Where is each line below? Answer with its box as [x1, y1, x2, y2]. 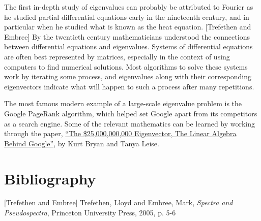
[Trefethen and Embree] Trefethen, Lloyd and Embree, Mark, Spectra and [4, 197, 233, 208]
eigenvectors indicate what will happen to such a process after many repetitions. [4, 81, 254, 91]
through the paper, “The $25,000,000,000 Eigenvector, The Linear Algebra [4, 128, 237, 139]
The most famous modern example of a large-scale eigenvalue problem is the [4, 98, 242, 109]
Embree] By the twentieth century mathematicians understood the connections [4, 31, 250, 42]
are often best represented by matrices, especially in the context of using [4, 51, 230, 61]
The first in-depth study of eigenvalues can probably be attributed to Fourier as [4, 2, 253, 12]
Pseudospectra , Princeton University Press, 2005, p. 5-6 [4, 207, 176, 218]
